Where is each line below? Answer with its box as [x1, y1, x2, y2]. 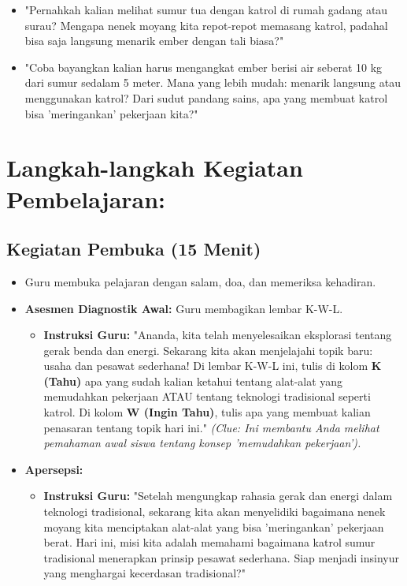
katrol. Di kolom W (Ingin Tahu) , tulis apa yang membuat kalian [43, 404, 371, 420]
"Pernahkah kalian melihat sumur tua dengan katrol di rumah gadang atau [24, 2, 388, 17]
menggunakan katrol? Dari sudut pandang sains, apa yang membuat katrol [24, 89, 388, 106]
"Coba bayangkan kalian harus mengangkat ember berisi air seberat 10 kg [24, 58, 383, 75]
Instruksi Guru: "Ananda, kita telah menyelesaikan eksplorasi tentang [43, 327, 392, 343]
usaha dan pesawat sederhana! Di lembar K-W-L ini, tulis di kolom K [43, 357, 382, 374]
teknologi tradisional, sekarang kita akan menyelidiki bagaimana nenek [43, 503, 386, 520]
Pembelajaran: [6, 182, 166, 215]
